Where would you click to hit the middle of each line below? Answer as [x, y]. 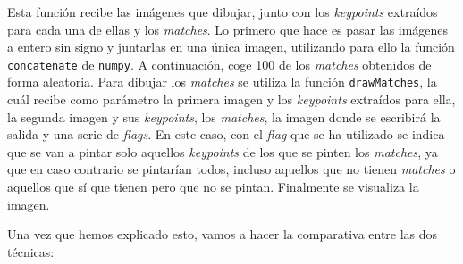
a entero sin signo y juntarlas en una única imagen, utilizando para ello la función [231, 47]
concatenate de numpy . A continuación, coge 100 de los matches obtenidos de [219, 64]
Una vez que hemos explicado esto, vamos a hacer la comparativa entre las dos [223, 234]
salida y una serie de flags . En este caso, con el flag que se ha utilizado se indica [226, 134]
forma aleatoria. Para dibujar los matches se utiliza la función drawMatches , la [222, 82]
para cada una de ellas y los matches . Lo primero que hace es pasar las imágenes [228, 29]
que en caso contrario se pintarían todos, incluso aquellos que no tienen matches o [231, 169]
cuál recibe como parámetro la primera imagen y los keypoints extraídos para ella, [231, 99]
